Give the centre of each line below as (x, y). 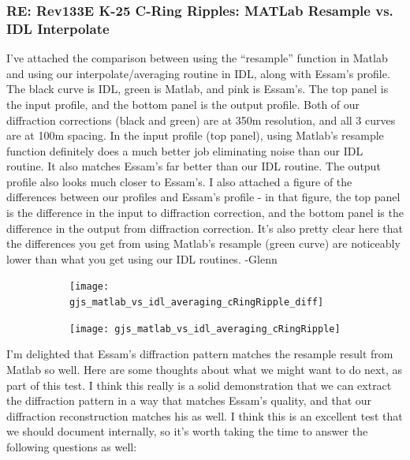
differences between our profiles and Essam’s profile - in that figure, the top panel (203, 197)
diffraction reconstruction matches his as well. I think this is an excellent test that (205, 415)
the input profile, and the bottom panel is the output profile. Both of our (183, 104)
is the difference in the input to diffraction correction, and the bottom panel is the (205, 213)
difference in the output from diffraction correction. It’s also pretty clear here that (205, 228)
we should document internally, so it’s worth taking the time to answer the (187, 431)
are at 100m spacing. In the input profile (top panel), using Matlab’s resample (195, 135)
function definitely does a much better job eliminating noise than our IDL (185, 150)
